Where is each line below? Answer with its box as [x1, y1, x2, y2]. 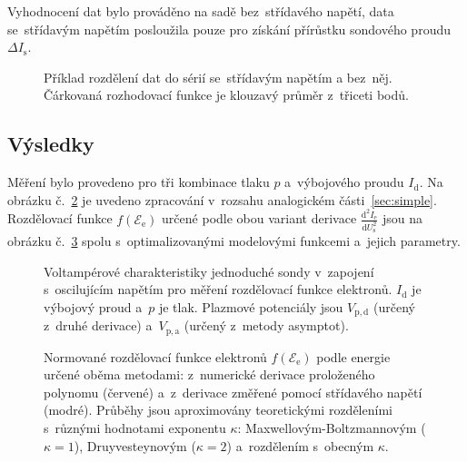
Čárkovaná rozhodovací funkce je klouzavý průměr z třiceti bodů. [44, 85, 409, 104]
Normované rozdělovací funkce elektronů [44, 347, 267, 366]
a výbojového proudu [284, 172, 404, 192]
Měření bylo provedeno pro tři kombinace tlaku [7, 172, 270, 192]
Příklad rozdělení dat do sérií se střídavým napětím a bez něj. [44, 67, 392, 86]
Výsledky [7, 130, 94, 158]
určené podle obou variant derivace [162, 209, 357, 228]
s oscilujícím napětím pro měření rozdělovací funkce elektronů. [44, 280, 392, 299]
